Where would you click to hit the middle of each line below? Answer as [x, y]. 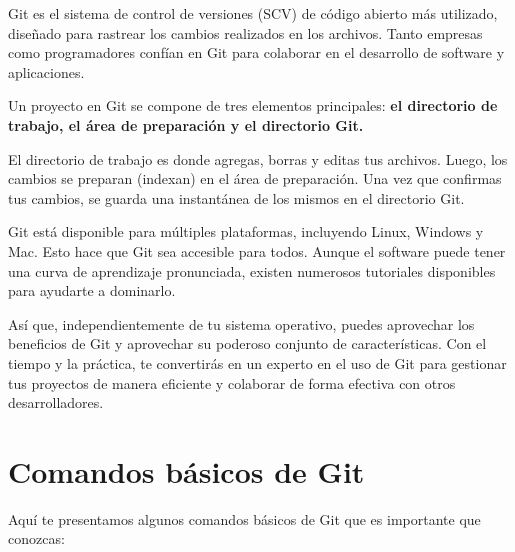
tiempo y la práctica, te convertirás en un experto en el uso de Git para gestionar [257, 362]
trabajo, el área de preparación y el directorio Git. [186, 124]
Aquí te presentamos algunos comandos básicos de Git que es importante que [244, 518]
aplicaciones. [46, 71]
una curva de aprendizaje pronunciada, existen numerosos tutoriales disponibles [252, 270]
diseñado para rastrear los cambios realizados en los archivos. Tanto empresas [245, 32]
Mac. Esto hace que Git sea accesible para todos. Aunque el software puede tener [257, 250]
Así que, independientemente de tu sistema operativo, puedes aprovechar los [241, 323]
